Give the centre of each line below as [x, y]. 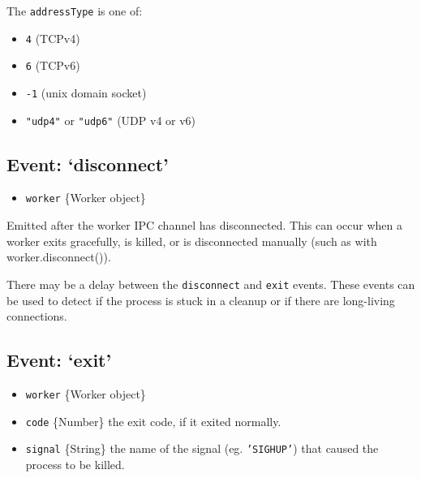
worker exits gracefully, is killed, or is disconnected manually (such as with [192, 241]
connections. [37, 316]
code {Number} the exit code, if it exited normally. [153, 421]
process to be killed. [75, 464]
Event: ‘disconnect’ [88, 164]
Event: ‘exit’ [59, 360]
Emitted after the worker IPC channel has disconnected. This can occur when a [205, 225]
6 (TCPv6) [53, 65]
